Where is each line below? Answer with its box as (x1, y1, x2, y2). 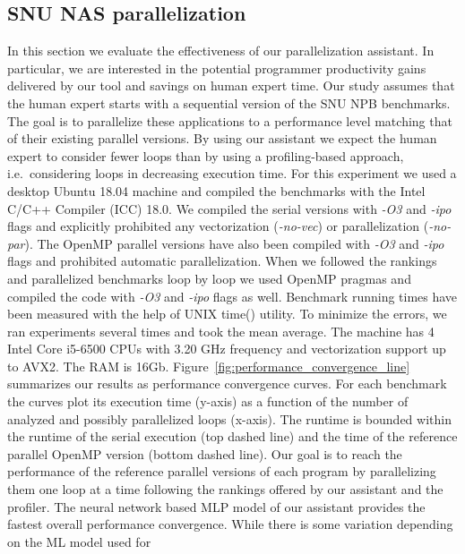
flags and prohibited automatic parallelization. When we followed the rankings (7, 251, 437, 270)
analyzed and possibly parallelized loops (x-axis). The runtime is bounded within (7, 409, 452, 428)
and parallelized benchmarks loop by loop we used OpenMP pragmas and (7, 268, 411, 287)
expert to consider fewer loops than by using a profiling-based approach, (7, 146, 404, 165)
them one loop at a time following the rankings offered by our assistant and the (7, 480, 443, 499)
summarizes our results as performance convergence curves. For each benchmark (7, 374, 447, 393)
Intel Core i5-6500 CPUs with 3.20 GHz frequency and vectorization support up (7, 339, 446, 358)
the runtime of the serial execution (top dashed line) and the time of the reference (7, 427, 458, 446)
